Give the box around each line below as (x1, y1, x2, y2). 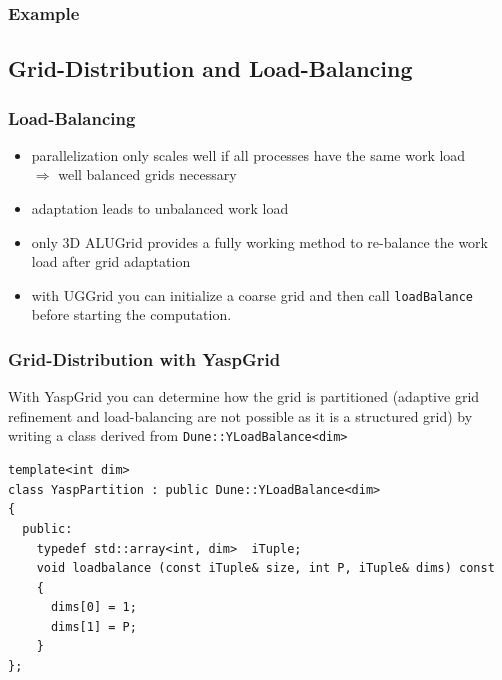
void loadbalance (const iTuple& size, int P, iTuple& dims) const (36, 561, 495, 576)
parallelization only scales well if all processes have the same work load (31, 144, 466, 165)
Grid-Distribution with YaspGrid (8, 346, 281, 371)
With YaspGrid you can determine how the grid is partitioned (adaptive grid (8, 386, 480, 407)
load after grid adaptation (31, 251, 191, 272)
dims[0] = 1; (50, 600, 137, 615)
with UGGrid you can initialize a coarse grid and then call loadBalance (31, 284, 474, 305)
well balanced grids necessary (58, 164, 237, 185)
